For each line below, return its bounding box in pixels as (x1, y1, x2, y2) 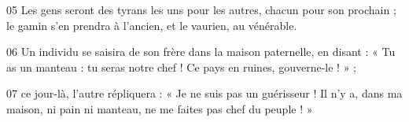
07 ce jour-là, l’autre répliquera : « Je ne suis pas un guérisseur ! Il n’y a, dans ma (6, 85, 403, 102)
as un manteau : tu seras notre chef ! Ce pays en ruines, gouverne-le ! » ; (6, 58, 356, 75)
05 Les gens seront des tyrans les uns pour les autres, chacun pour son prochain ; (6, 2, 396, 17)
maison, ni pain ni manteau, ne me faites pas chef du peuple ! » (6, 100, 313, 116)
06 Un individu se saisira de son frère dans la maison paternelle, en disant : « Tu (6, 43, 396, 60)
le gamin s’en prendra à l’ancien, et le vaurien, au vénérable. (6, 17, 297, 33)
